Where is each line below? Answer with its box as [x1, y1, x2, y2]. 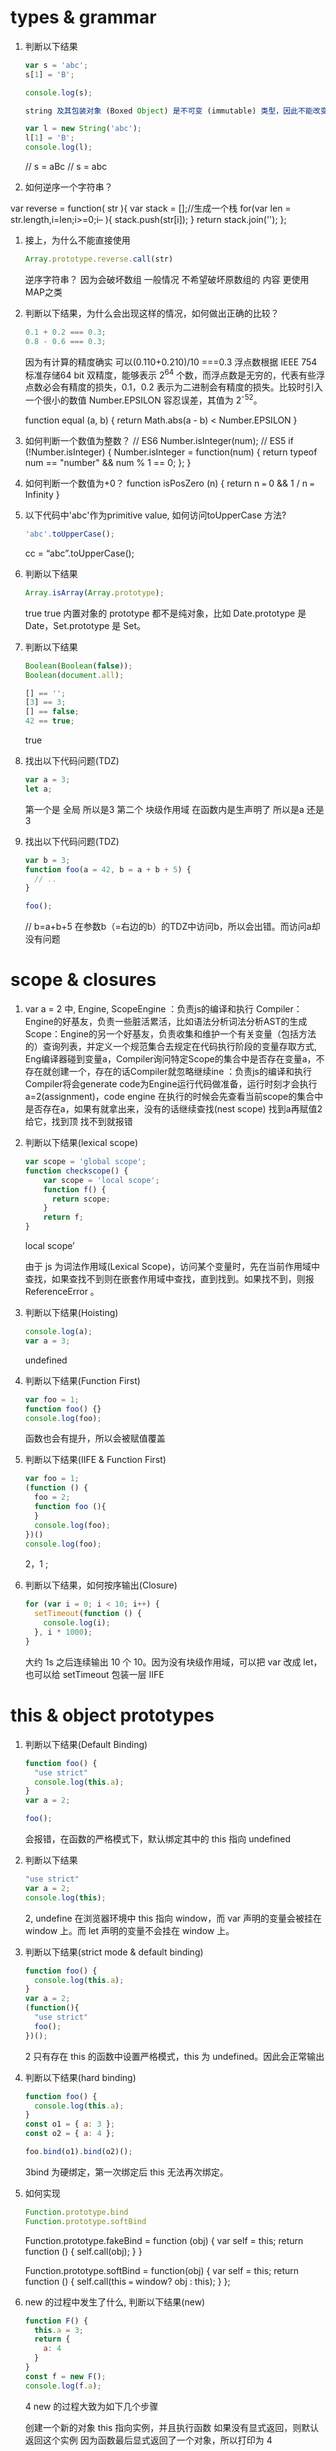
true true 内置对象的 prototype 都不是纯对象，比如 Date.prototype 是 [24, 607, 307, 619]
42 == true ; [24, 716, 75, 726]
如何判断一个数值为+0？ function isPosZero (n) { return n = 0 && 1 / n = [24, 477, 315, 489]
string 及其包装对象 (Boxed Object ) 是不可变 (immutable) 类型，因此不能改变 [24, 106, 328, 116]
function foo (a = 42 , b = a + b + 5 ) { [24, 864, 192, 875]
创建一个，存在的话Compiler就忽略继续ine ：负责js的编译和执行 [51, 1066, 313, 1078]
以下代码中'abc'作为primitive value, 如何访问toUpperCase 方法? [24, 509, 287, 521]
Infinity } [24, 489, 60, 500]
